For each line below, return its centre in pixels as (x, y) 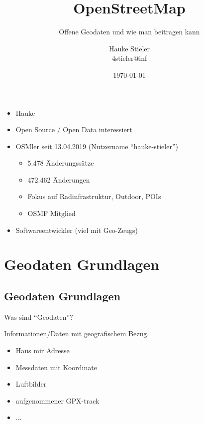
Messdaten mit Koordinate (56, 367)
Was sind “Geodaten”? (39, 317)
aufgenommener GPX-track (57, 400)
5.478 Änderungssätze (61, 163)
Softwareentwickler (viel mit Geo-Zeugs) (77, 230)
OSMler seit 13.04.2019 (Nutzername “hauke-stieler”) (97, 146)
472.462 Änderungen (59, 179)
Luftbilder (31, 384)
